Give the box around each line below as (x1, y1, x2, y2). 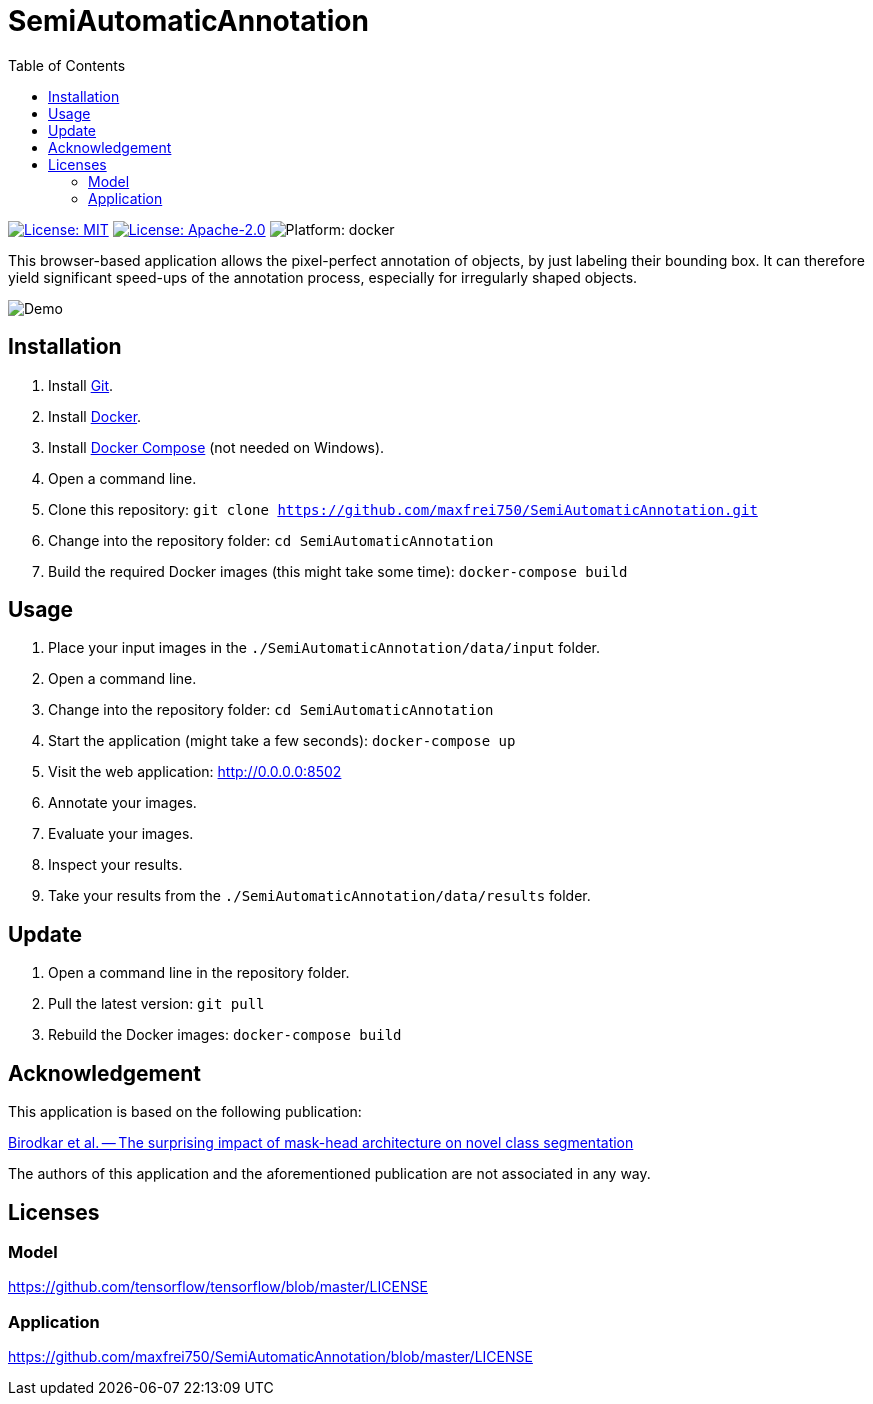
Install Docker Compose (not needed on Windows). (48, 438, 385, 456)
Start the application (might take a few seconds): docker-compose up (48, 732, 516, 750)
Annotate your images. (48, 794, 197, 812)
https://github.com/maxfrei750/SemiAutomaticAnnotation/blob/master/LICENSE (8, 1348, 533, 1366)
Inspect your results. (48, 856, 183, 874)
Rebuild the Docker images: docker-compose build (48, 1026, 402, 1044)
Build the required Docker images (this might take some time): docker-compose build (48, 562, 628, 580)
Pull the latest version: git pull (48, 995, 265, 1013)
